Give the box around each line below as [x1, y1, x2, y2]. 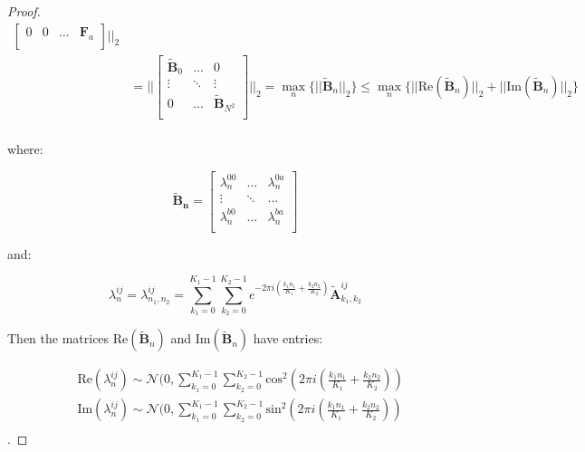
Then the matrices [7, 329, 110, 348]
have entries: [253, 329, 323, 348]
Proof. [7, 2, 41, 20]
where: [7, 139, 43, 159]
